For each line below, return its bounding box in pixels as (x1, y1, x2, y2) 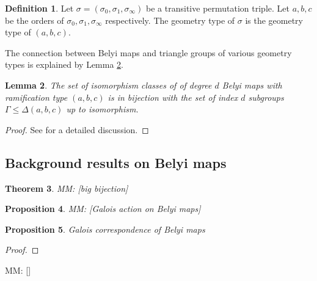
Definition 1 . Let (5, 2, 74, 14)
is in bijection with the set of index (107, 90, 238, 103)
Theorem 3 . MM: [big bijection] (5, 181, 128, 194)
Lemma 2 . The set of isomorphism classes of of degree (5, 78, 212, 91)
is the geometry (245, 13, 303, 26)
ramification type (5, 90, 68, 103)
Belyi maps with (222, 78, 282, 91)
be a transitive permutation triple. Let (146, 2, 290, 14)
